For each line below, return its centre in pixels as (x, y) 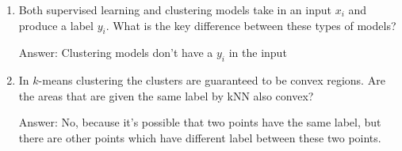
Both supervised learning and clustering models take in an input (175, 9)
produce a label (56, 25)
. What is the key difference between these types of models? (251, 25)
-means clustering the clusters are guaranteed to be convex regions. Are (212, 80)
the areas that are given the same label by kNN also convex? (166, 95)
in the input (258, 53)
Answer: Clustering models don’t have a (116, 53)
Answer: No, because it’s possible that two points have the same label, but (200, 122)
